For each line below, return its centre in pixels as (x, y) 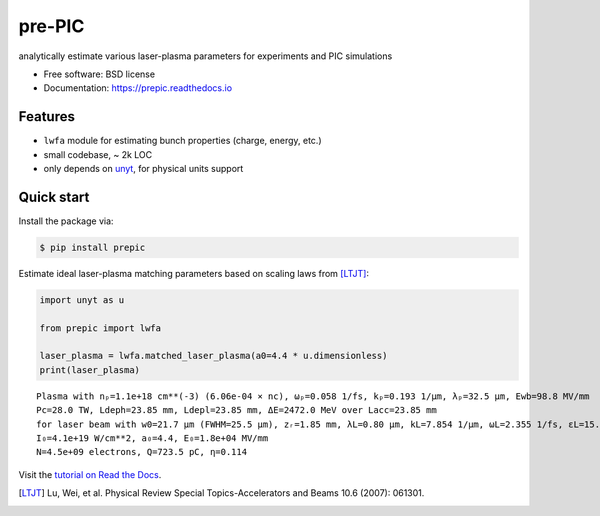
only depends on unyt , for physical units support (143, 169)
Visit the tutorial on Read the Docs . (90, 474)
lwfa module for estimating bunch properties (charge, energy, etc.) (182, 141)
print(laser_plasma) (89, 369)
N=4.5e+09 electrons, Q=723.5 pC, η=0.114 (142, 452)
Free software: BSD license (99, 74)
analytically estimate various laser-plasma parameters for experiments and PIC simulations (205, 56)
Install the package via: (66, 221)
